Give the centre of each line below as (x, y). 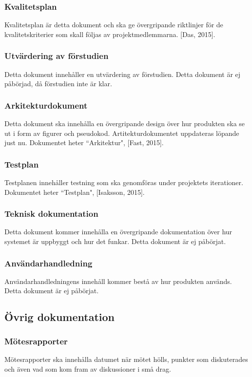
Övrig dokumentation (59, 317)
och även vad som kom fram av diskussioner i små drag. (88, 368)
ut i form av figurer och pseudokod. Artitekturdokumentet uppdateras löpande (122, 133)
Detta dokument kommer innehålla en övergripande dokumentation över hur (118, 232)
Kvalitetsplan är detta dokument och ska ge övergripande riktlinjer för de (114, 25)
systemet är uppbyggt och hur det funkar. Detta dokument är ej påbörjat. (115, 241)
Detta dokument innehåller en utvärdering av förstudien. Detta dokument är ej (123, 74)
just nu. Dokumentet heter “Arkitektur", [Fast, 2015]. (84, 142)
